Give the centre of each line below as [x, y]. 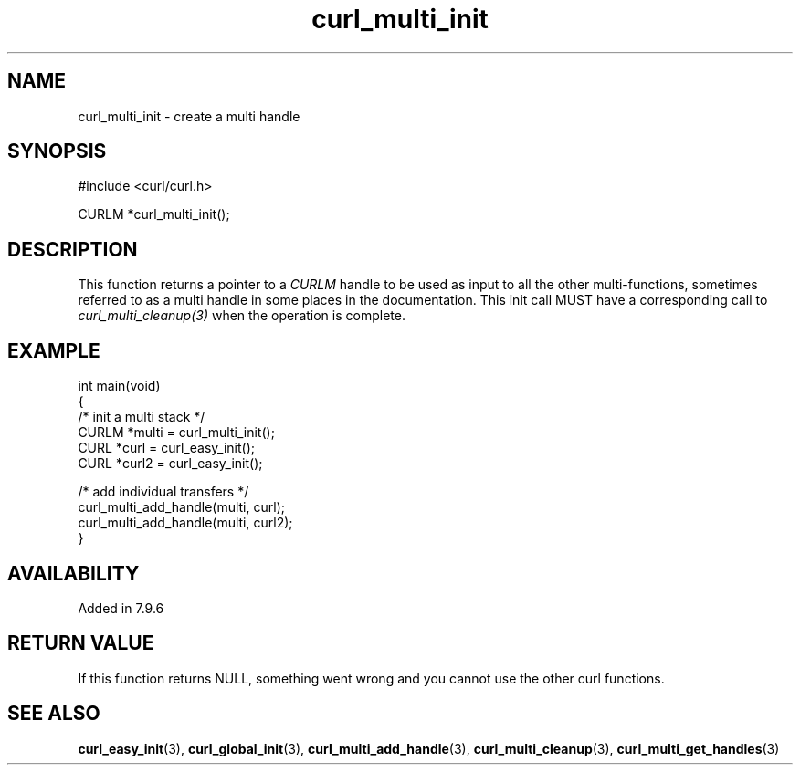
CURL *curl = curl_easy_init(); [166, 448]
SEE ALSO [54, 714]
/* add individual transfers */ [163, 492]
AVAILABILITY [74, 573]
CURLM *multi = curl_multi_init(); [176, 433]
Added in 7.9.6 [121, 608]
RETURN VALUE [81, 643]
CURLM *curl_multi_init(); [154, 214]
